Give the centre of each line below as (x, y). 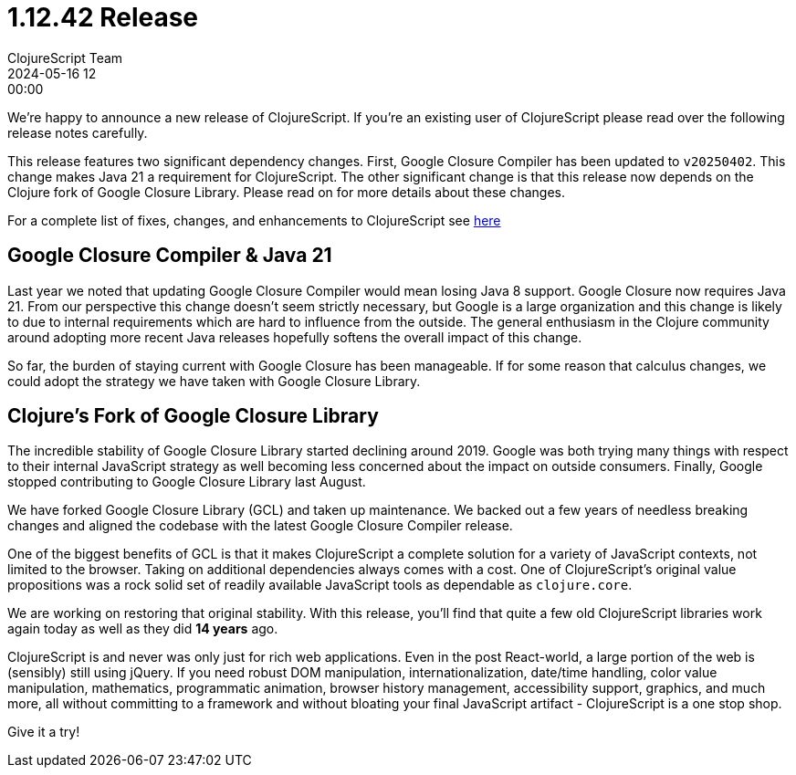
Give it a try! (44, 732)
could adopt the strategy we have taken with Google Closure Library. (214, 381)
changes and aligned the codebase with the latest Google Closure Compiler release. (260, 526)
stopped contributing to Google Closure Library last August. (187, 482)
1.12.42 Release (103, 17)
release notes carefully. (78, 132)
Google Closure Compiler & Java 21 (170, 256)
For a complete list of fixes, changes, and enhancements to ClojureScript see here (254, 220)
